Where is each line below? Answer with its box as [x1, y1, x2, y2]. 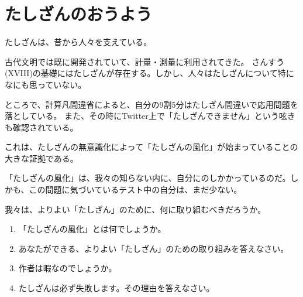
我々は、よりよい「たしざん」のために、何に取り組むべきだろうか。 [5, 203, 266, 215]
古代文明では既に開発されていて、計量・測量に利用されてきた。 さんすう [5, 55, 284, 67]
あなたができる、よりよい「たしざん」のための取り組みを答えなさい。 [18, 242, 289, 254]
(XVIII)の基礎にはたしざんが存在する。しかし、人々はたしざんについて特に [5, 67, 294, 79]
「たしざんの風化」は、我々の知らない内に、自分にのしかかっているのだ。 [5, 172, 291, 184]
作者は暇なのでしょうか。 [18, 262, 117, 274]
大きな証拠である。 [5, 152, 78, 164]
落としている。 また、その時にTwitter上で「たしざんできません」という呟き [5, 110, 295, 122]
